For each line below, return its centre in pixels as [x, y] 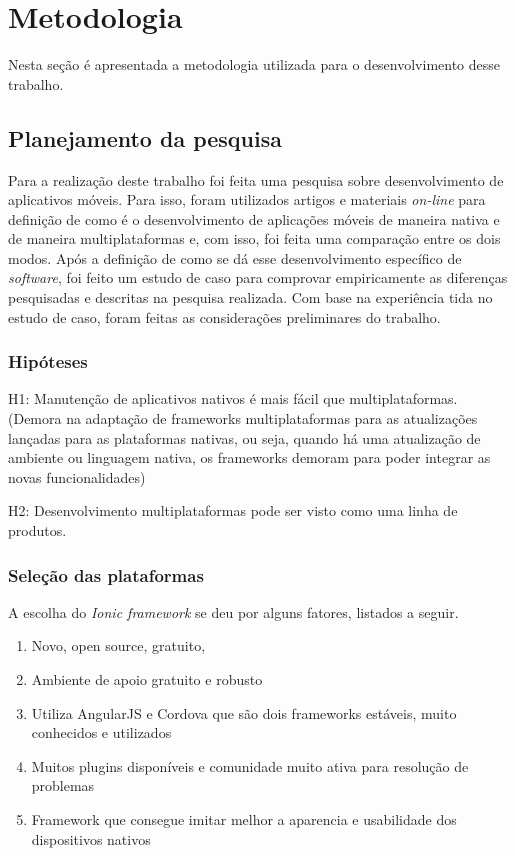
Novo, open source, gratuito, [118, 645]
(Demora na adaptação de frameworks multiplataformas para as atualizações [243, 418]
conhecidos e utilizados [101, 732]
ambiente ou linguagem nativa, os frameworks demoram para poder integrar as [249, 457]
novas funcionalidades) [77, 476]
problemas [63, 785]
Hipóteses [48, 361]
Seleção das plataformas [106, 574]
